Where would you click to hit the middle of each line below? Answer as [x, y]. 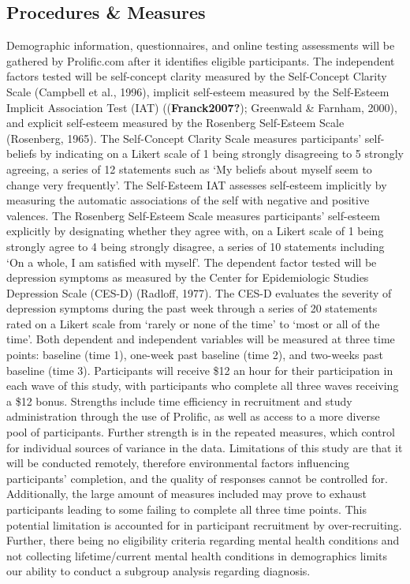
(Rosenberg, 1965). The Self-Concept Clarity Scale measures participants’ [184, 138]
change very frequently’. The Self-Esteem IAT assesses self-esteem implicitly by [197, 184]
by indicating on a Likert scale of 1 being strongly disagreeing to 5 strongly [222, 153]
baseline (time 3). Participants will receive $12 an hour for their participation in [200, 370]
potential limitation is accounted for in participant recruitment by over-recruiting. [204, 524]
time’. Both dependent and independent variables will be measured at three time [201, 339]
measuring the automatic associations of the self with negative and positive [188, 200]
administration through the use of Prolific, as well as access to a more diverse [193, 416]
